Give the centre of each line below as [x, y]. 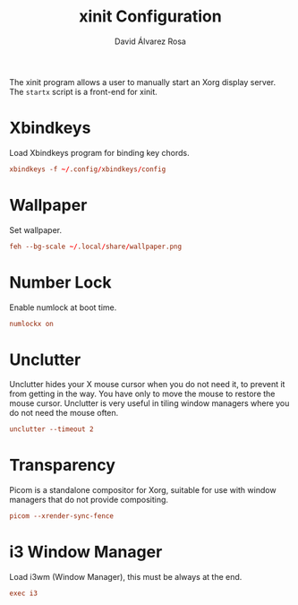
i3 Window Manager [86, 552]
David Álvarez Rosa [150, 41]
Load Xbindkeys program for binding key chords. [99, 152]
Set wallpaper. [36, 229]
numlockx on [31, 324]
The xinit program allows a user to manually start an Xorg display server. [143, 82]
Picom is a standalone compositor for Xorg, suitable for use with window [143, 490]
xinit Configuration [150, 17]
